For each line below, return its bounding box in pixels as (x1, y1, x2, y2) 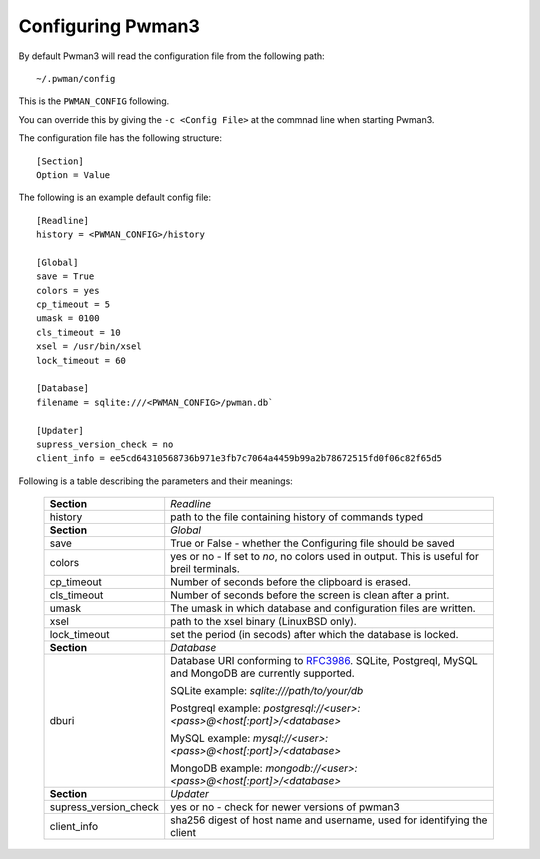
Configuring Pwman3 (18, 15, 200, 37)
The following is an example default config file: (18, 191, 212, 204)
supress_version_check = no (36, 438, 174, 450)
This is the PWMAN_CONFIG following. (18, 95, 170, 107)
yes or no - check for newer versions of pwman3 (170, 800, 400, 814)
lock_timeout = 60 (36, 355, 127, 366)
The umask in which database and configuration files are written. (170, 601, 476, 615)
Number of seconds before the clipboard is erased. (170, 575, 412, 589)
